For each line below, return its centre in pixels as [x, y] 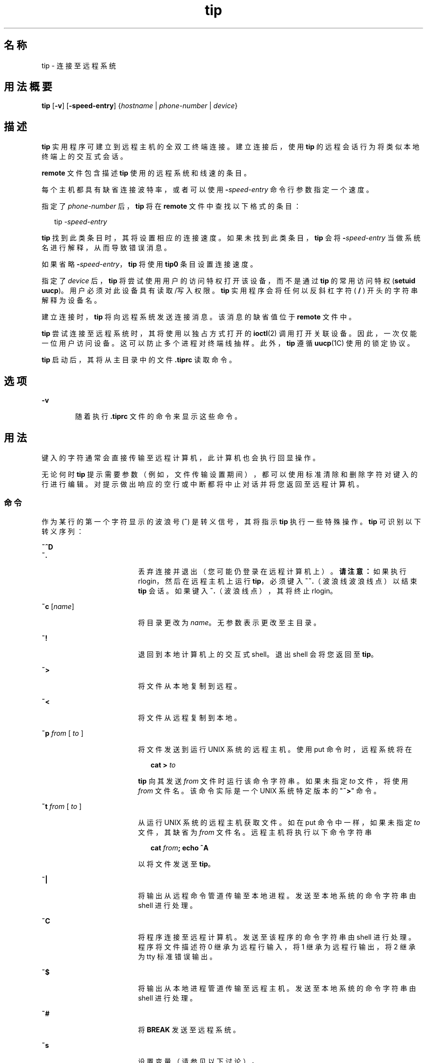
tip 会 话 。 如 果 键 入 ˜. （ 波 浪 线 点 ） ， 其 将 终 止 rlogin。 [237, 591]
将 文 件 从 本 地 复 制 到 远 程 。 [190, 686]
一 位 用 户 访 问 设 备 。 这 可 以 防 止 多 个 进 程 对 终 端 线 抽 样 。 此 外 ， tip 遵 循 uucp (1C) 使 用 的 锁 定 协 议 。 [228, 343]
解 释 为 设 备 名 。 [71, 300]
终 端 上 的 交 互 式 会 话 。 [84, 157]
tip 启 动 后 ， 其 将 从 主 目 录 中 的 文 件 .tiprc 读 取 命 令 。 [139, 360]
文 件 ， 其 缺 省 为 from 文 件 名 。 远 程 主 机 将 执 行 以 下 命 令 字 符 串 [255, 832]
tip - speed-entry [81, 222]
